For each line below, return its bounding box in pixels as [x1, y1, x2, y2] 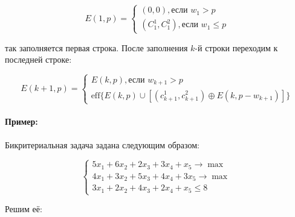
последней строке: [5, 53, 72, 66]
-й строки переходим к [195, 41, 278, 54]
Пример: [5, 115, 38, 128]
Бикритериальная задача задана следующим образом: [5, 138, 199, 151]
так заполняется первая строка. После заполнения [5, 41, 188, 54]
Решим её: [5, 203, 42, 215]
